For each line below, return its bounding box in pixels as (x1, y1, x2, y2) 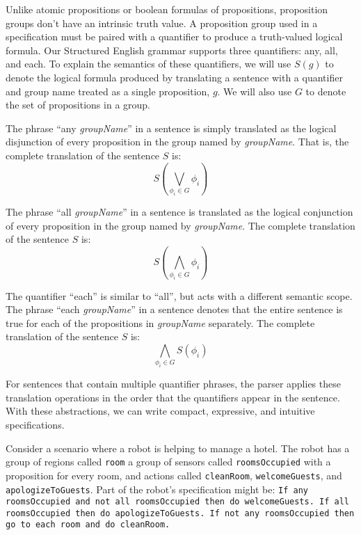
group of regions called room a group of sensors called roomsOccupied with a (6, 454, 331, 469)
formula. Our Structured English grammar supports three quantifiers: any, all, (6, 42, 338, 57)
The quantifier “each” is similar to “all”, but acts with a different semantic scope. (6, 288, 353, 303)
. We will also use (217, 83, 292, 98)
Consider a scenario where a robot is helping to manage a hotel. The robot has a (6, 440, 350, 455)
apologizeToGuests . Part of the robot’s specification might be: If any (6, 481, 308, 496)
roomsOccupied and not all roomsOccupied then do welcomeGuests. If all (6, 497, 349, 507)
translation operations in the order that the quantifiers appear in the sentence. (6, 390, 340, 404)
